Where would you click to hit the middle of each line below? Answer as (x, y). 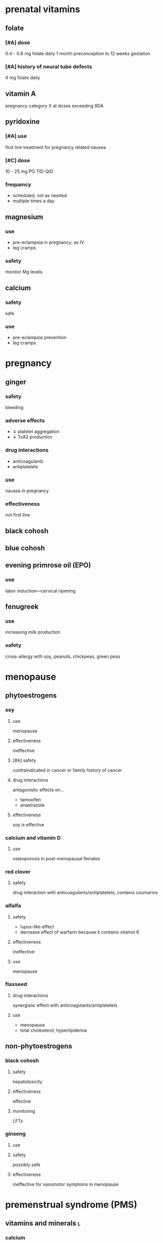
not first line (18, 515)
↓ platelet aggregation (36, 431)
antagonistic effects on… (38, 790)
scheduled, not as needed (40, 196)
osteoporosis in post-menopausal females (56, 858)
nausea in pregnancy (27, 491)
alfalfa (13, 906)
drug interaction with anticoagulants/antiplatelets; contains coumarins (85, 893)
